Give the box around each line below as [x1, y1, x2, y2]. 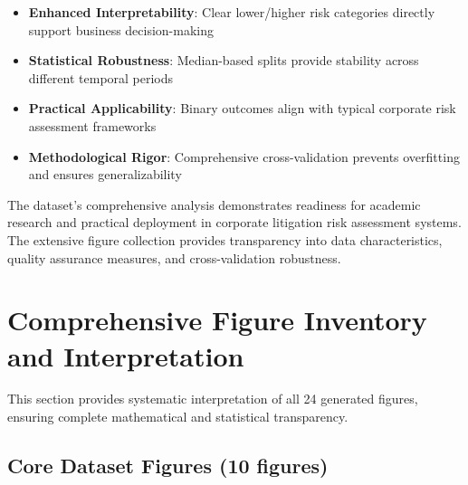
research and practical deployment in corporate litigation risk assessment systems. [7, 213, 462, 232]
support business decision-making [28, 20, 215, 39]
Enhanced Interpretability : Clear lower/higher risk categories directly [28, 3, 435, 21]
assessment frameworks [28, 116, 157, 135]
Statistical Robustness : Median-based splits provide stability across [28, 51, 419, 70]
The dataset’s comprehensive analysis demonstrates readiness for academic [7, 195, 421, 214]
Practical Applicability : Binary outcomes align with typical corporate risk [28, 99, 456, 118]
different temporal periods [28, 68, 174, 87]
